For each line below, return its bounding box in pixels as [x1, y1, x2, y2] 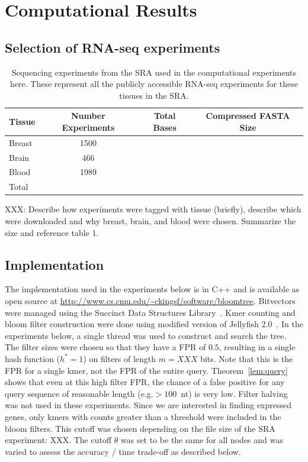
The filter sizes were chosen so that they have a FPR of [5, 341, 206, 353]
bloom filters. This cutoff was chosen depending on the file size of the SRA [5, 422, 275, 434]
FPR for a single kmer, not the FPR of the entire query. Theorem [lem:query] [5, 364, 288, 376]
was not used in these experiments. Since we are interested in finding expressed [5, 399, 292, 411]
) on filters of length [83, 352, 156, 364]
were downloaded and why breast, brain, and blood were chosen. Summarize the [5, 215, 296, 227]
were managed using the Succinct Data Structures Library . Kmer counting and [5, 306, 296, 318]
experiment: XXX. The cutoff [5, 434, 112, 446]
